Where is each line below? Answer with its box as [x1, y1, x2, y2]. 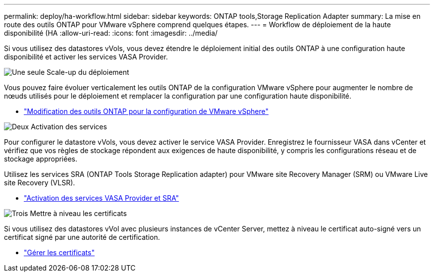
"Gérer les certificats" [24, 248, 95, 257]
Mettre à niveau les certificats [30, 209, 127, 218]
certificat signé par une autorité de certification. [4, 233, 160, 241]
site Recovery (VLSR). [4, 178, 75, 187]
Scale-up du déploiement [47, 68, 129, 76]
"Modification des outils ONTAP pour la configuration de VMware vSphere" [24, 107, 269, 115]
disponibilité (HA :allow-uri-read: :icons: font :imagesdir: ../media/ [4, 29, 218, 37]
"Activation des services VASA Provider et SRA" [24, 194, 179, 202]
